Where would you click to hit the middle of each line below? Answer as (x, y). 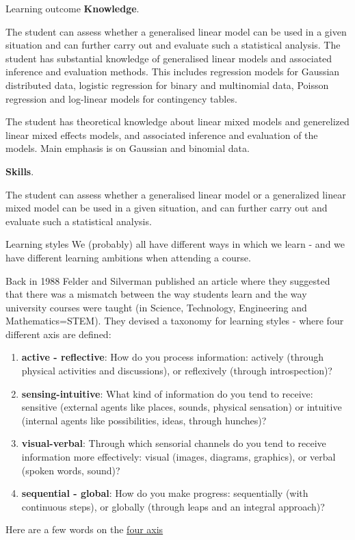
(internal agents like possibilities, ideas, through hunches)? (144, 420)
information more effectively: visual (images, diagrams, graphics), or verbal (179, 457)
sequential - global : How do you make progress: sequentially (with (165, 493)
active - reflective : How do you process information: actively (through (173, 357)
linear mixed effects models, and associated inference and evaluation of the (162, 134)
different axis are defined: (58, 334)
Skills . (20, 171)
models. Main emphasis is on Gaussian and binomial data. (128, 148)
